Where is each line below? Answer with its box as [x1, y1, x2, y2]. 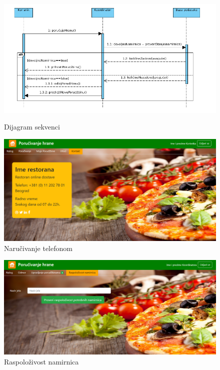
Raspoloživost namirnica [4, 356, 79, 366]
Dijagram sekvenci [4, 121, 60, 132]
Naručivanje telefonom [4, 242, 72, 253]
